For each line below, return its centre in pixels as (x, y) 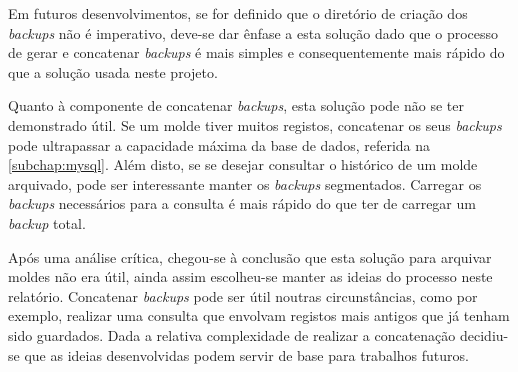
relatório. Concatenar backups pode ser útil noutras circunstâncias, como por (243, 295)
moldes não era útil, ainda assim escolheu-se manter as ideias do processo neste (250, 276)
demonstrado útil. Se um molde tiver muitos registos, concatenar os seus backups (255, 124)
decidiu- (484, 334)
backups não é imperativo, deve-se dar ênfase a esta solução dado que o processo (253, 32)
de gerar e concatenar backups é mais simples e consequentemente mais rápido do (256, 52)
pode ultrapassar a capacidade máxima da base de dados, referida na (219, 144)
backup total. (47, 222)
